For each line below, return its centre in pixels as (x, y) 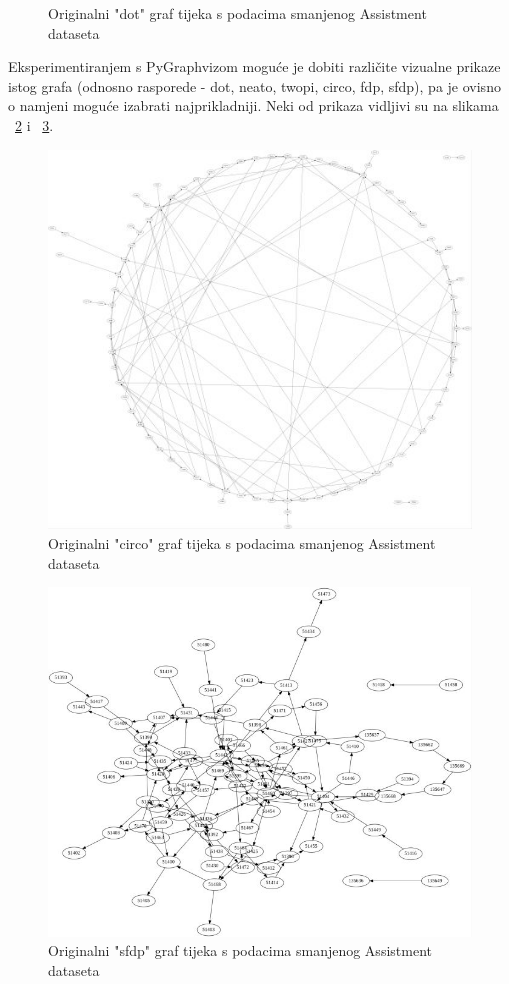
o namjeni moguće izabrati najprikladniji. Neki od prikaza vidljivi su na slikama (253, 105)
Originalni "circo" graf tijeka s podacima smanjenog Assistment (242, 543)
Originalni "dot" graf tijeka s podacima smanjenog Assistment (237, 13)
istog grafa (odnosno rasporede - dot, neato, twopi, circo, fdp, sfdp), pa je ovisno (254, 85)
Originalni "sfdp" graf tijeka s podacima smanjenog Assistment (240, 950)
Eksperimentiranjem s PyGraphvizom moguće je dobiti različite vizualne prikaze (254, 66)
